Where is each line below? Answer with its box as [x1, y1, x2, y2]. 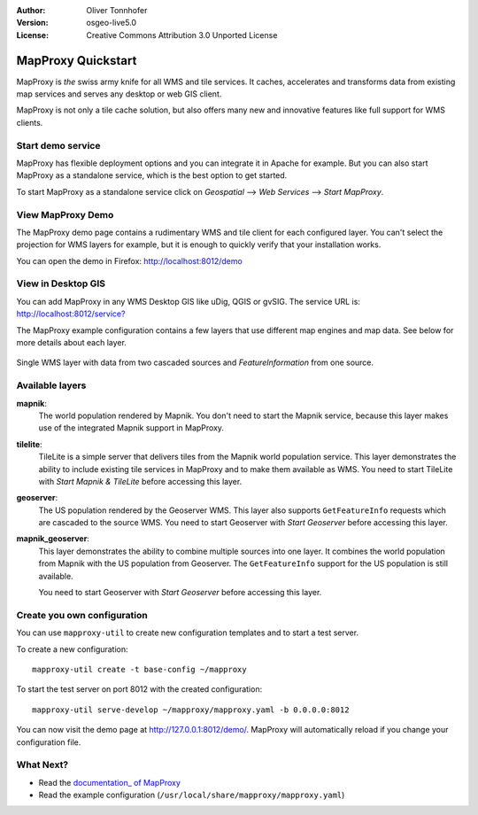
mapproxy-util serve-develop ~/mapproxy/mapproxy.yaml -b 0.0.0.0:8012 [32, 704, 350, 715]
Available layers [16, 379, 87, 392]
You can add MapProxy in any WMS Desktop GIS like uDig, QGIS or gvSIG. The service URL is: [16, 296, 360, 307]
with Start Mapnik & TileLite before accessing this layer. [38, 476, 243, 486]
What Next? [16, 758, 69, 771]
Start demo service [16, 139, 101, 151]
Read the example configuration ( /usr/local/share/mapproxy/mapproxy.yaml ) [38, 789, 345, 801]
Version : [16, 18, 49, 28]
